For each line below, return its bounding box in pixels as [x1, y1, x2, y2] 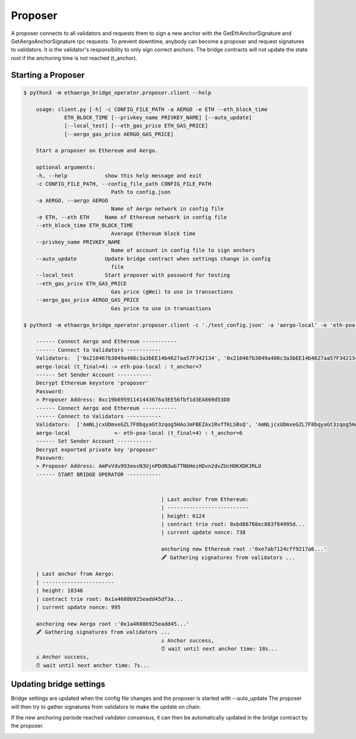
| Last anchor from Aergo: [36, 571, 115, 578]
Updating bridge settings [11, 679, 106, 689]
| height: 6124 [161, 512, 205, 519]
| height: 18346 [36, 587, 83, 594]
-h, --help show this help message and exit [36, 172, 202, 179]
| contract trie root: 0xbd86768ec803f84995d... [161, 521, 306, 528]
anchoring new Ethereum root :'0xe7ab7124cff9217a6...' [161, 546, 328, 553]
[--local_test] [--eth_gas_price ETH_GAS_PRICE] [64, 122, 208, 129]
